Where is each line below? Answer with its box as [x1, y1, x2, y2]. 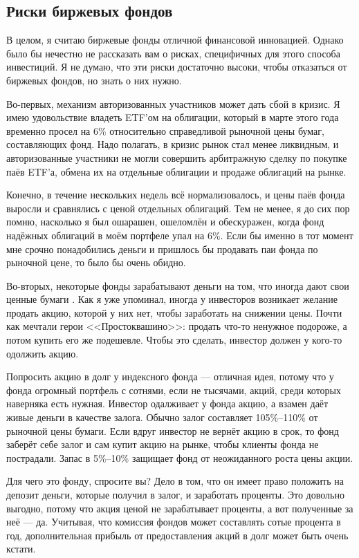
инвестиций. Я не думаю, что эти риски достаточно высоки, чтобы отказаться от [6, 59, 347, 74]
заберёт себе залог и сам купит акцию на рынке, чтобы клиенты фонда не [6, 437, 319, 452]
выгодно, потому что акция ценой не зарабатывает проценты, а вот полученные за [6, 501, 353, 515]
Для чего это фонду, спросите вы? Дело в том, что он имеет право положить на [6, 474, 344, 488]
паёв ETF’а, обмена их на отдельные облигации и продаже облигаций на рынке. [6, 164, 347, 178]
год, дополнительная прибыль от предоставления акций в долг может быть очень [6, 528, 349, 542]
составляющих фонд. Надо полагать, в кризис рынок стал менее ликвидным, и [6, 137, 339, 151]
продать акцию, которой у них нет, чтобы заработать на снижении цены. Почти [6, 305, 342, 319]
